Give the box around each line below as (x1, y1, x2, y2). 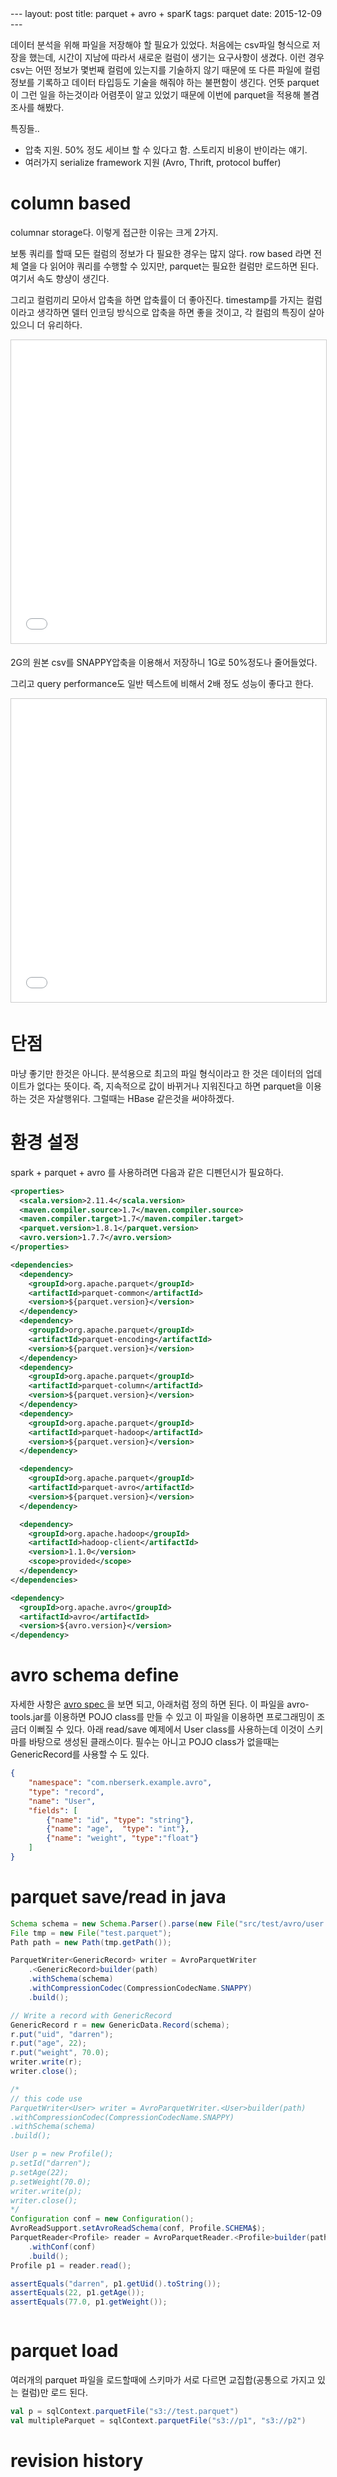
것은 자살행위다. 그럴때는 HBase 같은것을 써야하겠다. (28, 1092, 235, 1104)
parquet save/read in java (10, 1886, 227, 1909)
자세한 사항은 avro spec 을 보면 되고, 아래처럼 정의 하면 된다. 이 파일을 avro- (10, 1698, 310, 1711)
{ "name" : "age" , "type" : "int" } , (46, 1824, 190, 1834)
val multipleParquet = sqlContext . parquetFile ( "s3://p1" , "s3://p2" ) (10, 2416, 307, 2426)
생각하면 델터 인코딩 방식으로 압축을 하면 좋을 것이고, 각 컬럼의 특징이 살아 (36, 306, 325, 318)
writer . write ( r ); (10, 2057, 83, 2067)
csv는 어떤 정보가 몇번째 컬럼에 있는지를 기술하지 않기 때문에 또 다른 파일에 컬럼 (10, 64, 321, 76)
